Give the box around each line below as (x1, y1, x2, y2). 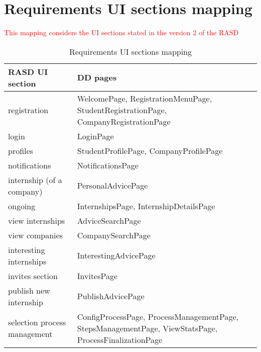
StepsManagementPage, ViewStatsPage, (77, 322, 218, 334)
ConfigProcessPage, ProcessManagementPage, (77, 310, 239, 322)
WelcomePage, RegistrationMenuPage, (77, 92, 212, 104)
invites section (8, 270, 58, 282)
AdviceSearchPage (77, 214, 141, 226)
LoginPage (77, 130, 114, 142)
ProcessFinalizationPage (77, 333, 163, 345)
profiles (8, 144, 33, 156)
